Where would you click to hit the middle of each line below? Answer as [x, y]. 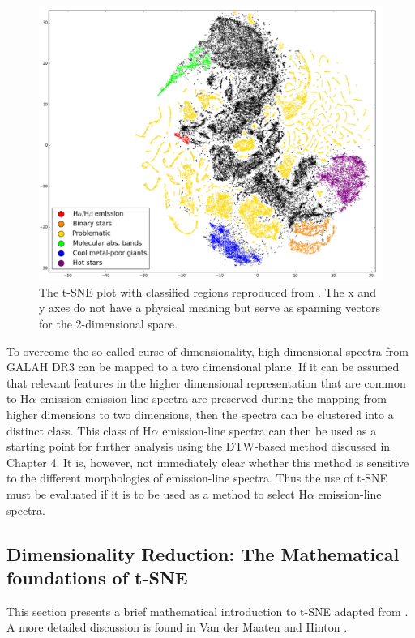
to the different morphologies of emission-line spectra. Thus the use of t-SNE [197, 478]
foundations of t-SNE [97, 577]
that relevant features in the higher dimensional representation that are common [206, 382]
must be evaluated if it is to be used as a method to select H [157, 494]
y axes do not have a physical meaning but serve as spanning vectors [210, 308]
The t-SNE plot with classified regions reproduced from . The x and [207, 291]
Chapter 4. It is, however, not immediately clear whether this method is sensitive [208, 462]
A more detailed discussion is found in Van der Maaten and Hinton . [177, 627]
